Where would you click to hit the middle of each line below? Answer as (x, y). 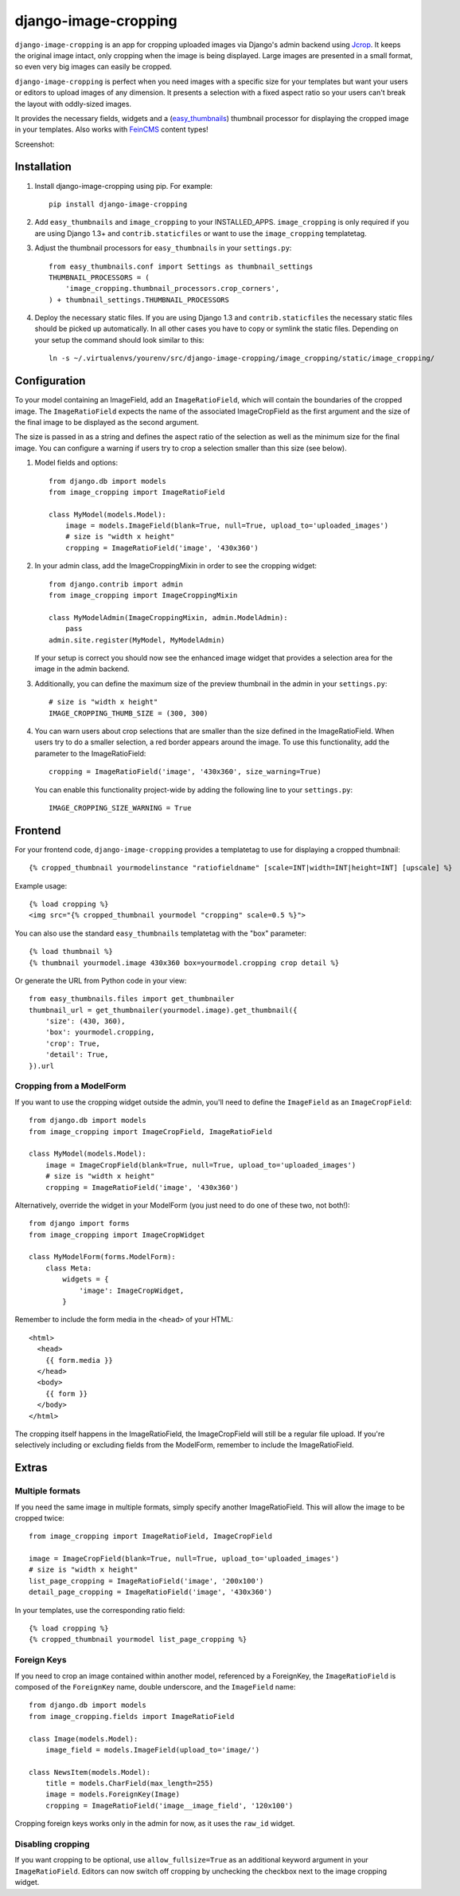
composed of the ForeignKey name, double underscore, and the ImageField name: (155, 1686)
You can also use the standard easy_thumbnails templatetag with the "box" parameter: (160, 933)
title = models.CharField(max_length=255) (129, 1784)
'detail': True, (77, 1055)
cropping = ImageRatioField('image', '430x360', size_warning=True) (185, 772)
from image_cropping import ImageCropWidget (117, 1235)
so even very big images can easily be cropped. (94, 67)
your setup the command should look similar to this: (119, 340)
